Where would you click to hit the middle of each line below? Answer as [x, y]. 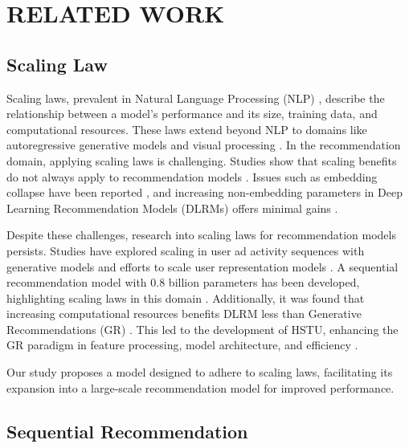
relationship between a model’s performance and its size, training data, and [192, 114]
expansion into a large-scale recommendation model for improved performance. [200, 387]
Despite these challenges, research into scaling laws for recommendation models [201, 235]
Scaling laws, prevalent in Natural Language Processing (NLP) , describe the [196, 98]
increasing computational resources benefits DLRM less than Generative [184, 314]
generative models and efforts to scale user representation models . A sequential [202, 266]
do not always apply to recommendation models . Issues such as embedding [192, 176]
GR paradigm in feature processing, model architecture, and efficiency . [182, 345]
